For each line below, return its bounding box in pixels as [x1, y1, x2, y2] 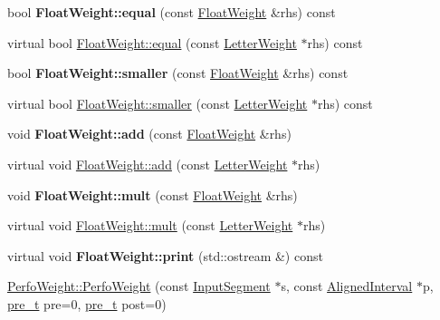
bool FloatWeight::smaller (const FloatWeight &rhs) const [7, 63, 349, 82]
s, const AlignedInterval [281, 276, 413, 296]
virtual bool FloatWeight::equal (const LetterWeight [7, 33, 297, 52]
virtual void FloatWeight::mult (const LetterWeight [7, 216, 293, 235]
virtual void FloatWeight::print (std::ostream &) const [7, 246, 323, 265]
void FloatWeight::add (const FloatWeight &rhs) [7, 124, 292, 143]
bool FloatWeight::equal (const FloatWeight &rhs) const [7, 3, 336, 21]
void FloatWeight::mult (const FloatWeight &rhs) [7, 185, 298, 204]
